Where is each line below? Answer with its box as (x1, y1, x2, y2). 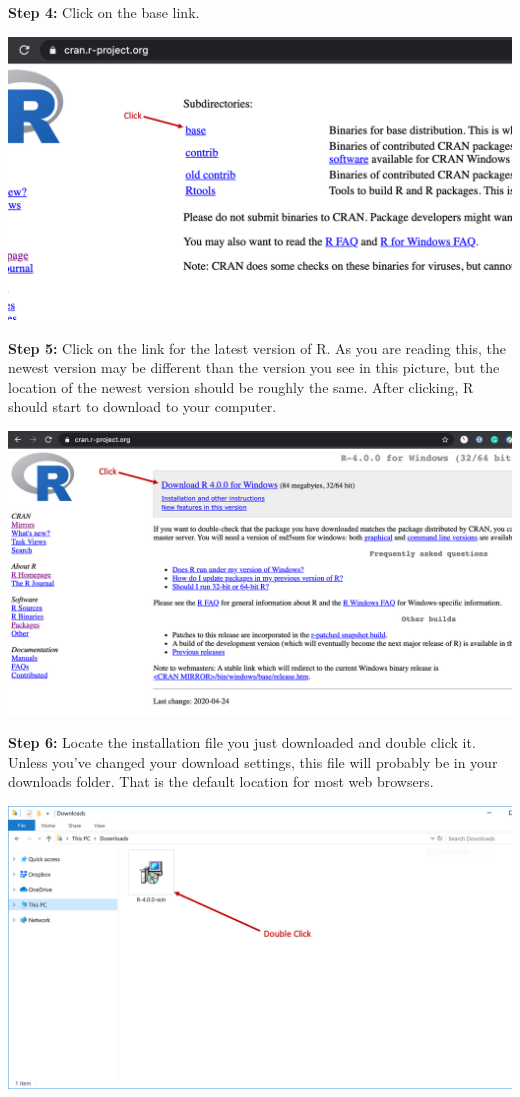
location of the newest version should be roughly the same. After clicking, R (8, 376, 474, 397)
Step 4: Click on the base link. (8, 2, 200, 22)
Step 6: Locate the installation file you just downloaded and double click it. (8, 732, 476, 753)
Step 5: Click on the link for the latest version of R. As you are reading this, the (8, 337, 507, 358)
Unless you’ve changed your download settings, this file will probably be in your (8, 751, 498, 772)
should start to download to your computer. (8, 396, 277, 417)
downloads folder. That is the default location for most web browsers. (8, 771, 434, 792)
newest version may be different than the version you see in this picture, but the (8, 357, 500, 378)
